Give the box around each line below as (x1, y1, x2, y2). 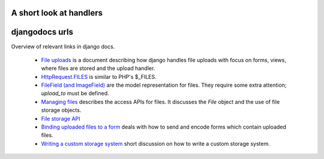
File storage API (41, 115, 80, 122)
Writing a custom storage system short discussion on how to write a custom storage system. (41, 140, 270, 147)
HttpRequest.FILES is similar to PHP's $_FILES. (41, 73, 157, 80)
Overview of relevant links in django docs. (11, 42, 115, 50)
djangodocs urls (11, 27, 73, 37)
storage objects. (41, 106, 82, 114)
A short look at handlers (11, 8, 103, 18)
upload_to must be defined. (41, 90, 109, 97)
